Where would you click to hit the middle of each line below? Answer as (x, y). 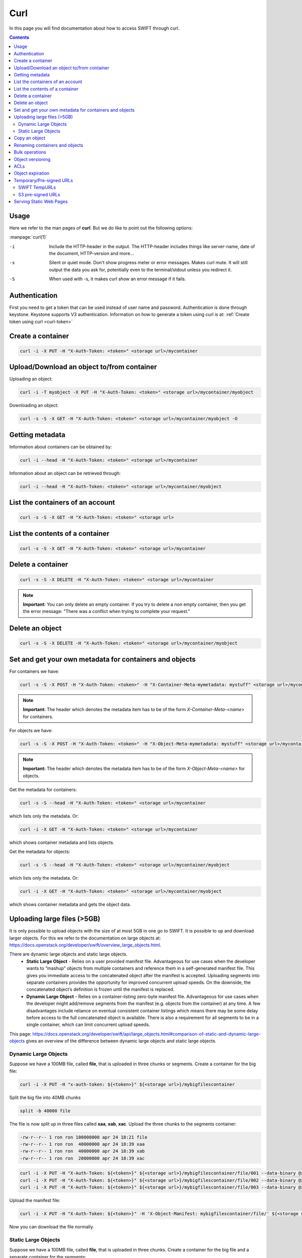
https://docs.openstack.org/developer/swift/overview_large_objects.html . (85, 945)
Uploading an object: (31, 379)
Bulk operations (30, 152)
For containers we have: (34, 671)
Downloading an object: (34, 406)
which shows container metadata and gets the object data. (70, 905)
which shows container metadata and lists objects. (62, 842)
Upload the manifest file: (35, 1201)
